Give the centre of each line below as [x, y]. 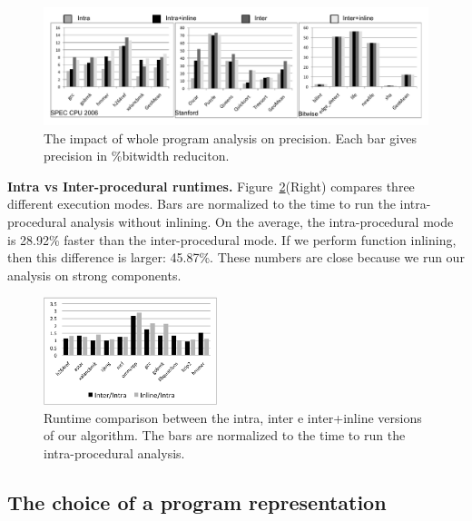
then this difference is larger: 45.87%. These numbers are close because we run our [236, 257]
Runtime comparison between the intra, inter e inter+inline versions [233, 417]
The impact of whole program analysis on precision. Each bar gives [230, 138]
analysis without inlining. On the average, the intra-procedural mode [262, 221]
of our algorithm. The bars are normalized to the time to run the [225, 435]
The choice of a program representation [197, 502]
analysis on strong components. [94, 275]
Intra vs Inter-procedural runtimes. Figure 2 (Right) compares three [211, 186]
